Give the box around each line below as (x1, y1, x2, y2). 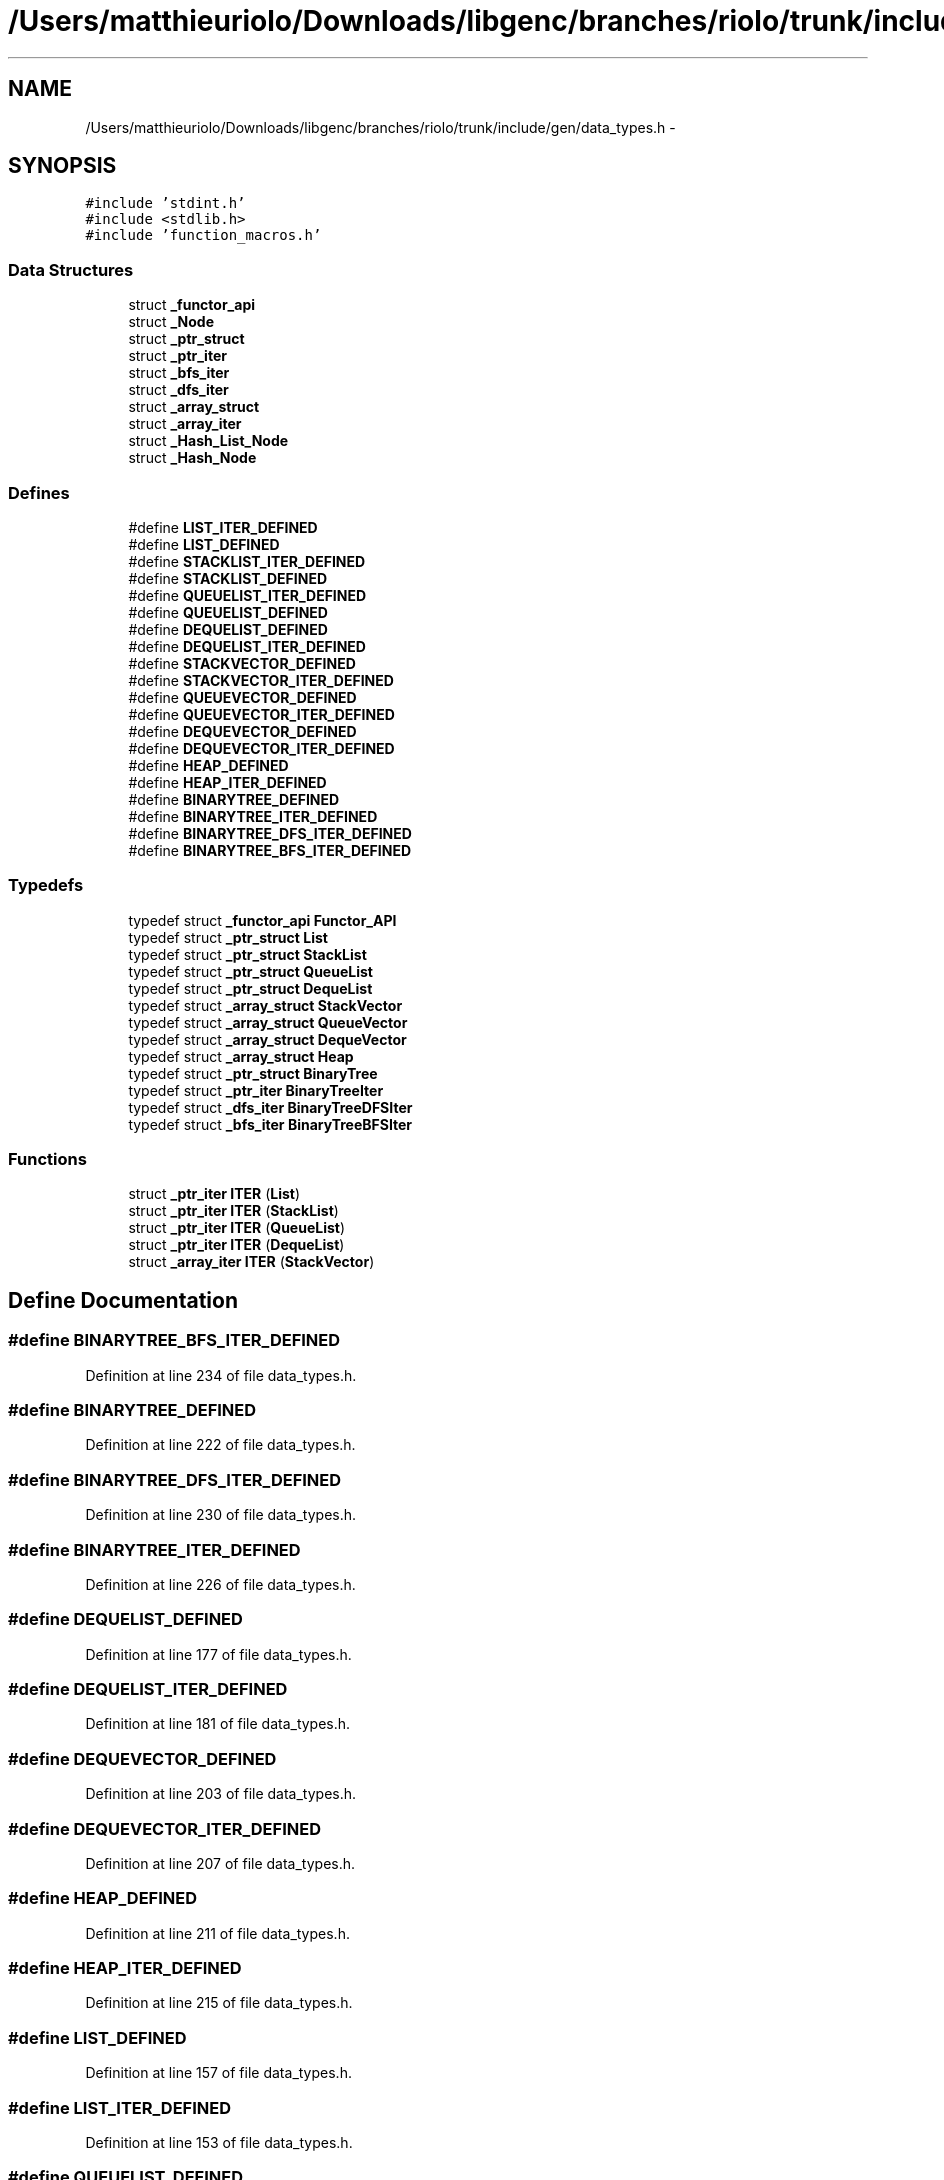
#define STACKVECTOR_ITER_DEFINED (128, 671, 394, 689)
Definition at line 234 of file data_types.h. (85, 1366, 357, 1384)
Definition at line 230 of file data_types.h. (85, 1506, 357, 1524)
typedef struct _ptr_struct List (128, 928, 328, 946)
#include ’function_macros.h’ (85, 227, 322, 244)
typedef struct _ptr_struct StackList (128, 945, 367, 963)
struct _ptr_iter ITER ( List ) (128, 1185, 301, 1203)
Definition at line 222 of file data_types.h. (85, 1436, 356, 1454)
